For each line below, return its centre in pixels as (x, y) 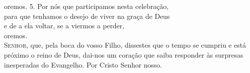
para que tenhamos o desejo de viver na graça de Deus (87, 16)
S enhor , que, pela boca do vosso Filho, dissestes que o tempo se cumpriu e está (125, 45)
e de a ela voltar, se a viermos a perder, (64, 26)
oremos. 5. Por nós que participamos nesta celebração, (86, 6)
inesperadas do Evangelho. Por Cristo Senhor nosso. (83, 64)
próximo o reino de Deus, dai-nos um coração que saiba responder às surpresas (124, 54)
